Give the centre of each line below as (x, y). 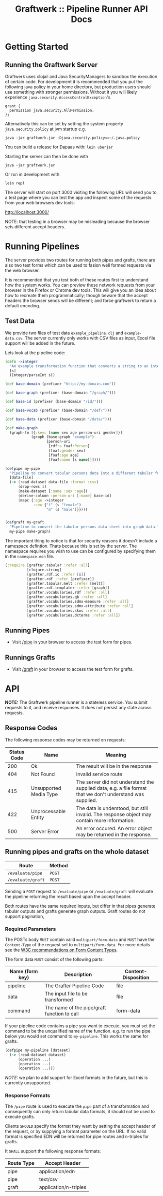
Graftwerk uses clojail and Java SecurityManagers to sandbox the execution (81, 76)
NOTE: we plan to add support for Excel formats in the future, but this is (76, 1078)
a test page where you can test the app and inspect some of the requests (78, 198)
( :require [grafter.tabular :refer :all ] (48, 565)
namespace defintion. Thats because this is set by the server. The (71, 546)
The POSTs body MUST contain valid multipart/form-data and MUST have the (80, 939)
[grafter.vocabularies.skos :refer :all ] (69, 611)
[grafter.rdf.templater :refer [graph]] (68, 588)
